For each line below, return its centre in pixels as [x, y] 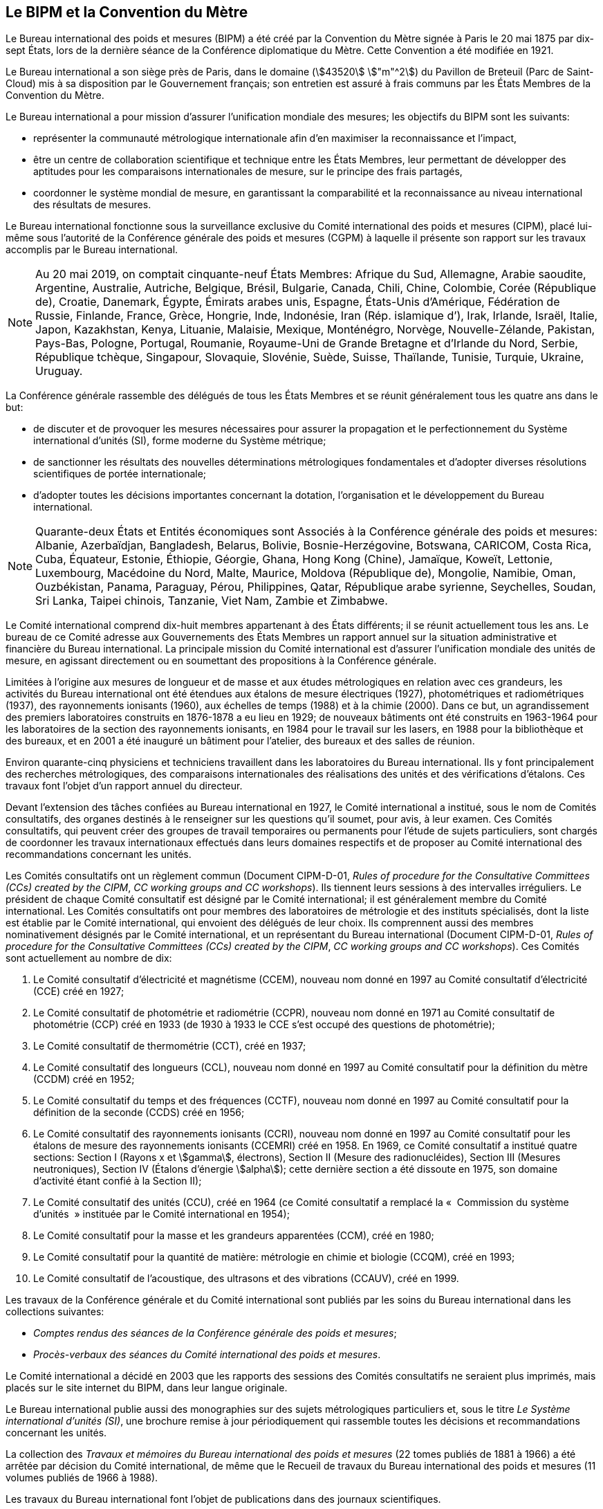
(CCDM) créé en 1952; [84, 1079]
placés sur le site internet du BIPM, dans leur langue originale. [147, 1388]
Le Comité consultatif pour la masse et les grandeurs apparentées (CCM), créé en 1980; [234, 1236]
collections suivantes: [55, 1312]
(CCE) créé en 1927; [79, 991]
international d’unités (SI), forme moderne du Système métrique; [180, 441]
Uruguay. [59, 371]
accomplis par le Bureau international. [92, 250]
